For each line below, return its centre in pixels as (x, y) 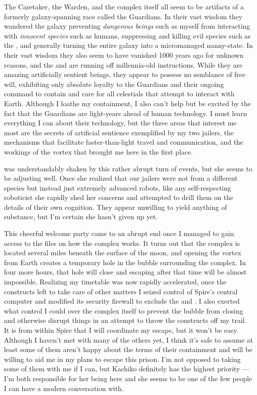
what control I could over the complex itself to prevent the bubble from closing (124, 310)
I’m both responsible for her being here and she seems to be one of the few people (128, 378)
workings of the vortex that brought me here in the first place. (98, 151)
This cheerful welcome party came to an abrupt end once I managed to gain (119, 233)
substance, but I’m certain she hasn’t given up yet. (81, 217)
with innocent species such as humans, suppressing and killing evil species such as (128, 35)
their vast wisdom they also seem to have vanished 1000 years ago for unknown (124, 55)
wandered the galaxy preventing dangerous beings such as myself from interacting (127, 26)
